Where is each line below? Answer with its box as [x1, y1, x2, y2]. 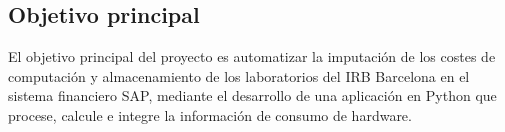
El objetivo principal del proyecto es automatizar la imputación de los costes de [8, 46, 496, 67]
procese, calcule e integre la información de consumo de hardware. [8, 104, 412, 125]
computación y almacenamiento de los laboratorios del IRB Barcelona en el [8, 65, 470, 86]
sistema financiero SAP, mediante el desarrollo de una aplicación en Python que [8, 85, 497, 106]
